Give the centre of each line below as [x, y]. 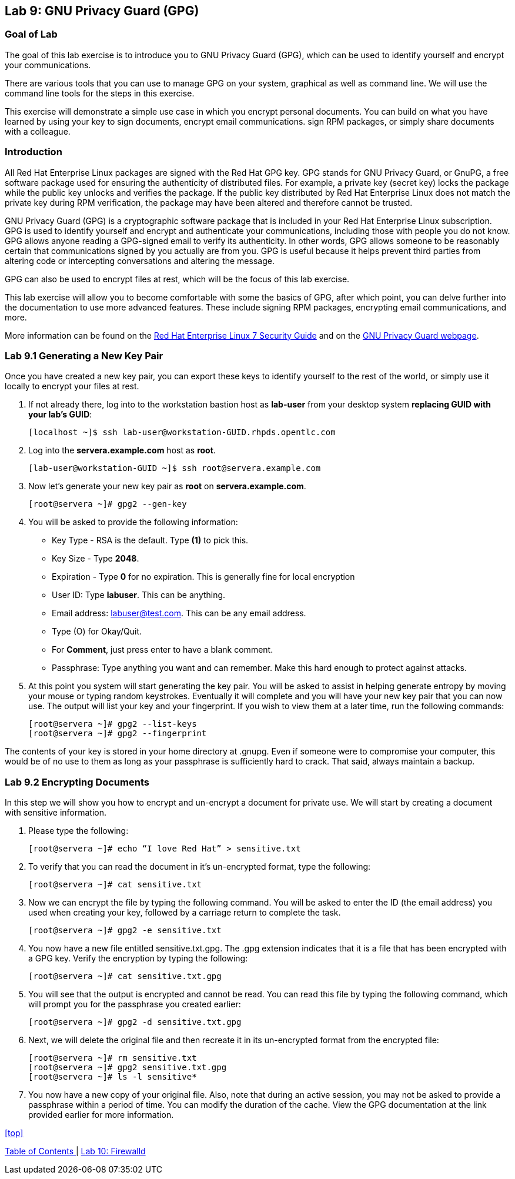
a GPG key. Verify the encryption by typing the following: [138, 958]
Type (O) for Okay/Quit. [97, 632]
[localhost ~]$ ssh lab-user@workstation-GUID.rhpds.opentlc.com [182, 432]
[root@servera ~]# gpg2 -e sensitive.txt [125, 931]
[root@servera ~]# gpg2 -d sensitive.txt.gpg [135, 1022]
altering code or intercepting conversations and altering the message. [140, 260]
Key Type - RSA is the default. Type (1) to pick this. [150, 540]
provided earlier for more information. [101, 1115]
